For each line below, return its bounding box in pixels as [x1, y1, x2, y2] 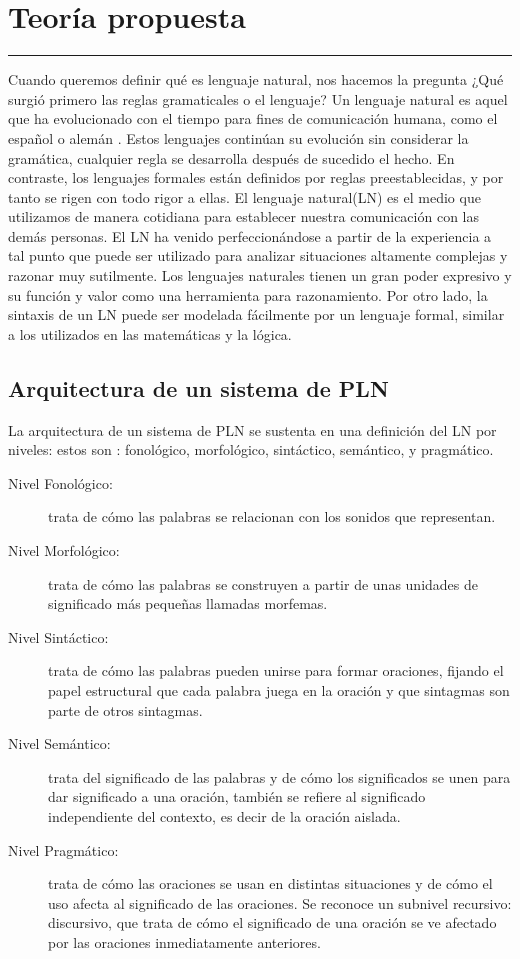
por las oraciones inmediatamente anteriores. [48, 931, 321, 952]
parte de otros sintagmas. [48, 699, 203, 720]
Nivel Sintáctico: [8, 626, 109, 647]
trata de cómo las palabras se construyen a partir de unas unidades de [48, 573, 478, 594]
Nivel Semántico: [8, 733, 111, 754]
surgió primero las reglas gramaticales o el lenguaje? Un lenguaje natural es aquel [8, 88, 508, 109]
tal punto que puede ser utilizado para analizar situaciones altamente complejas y [8, 245, 508, 266]
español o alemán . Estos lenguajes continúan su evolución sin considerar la [8, 127, 469, 148]
